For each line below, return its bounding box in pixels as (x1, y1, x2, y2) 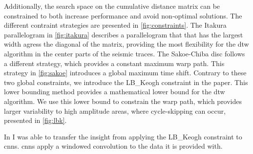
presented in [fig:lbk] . (4, 115, 67, 125)
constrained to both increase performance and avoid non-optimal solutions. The (4, 10, 242, 20)
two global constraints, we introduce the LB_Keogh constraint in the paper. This (4, 77, 248, 87)
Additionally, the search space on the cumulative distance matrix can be (4, 1, 220, 11)
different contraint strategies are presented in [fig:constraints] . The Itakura (4, 20, 227, 30)
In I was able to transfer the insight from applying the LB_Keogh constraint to (4, 131, 242, 141)
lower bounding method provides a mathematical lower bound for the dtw (4, 86, 225, 97)
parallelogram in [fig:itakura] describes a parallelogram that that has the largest (4, 29, 243, 39)
